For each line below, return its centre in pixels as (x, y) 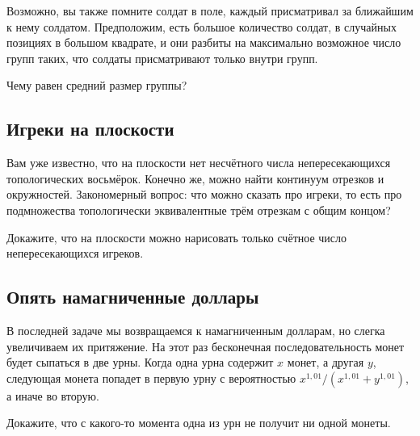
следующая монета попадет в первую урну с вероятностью (151, 377)
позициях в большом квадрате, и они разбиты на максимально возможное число (204, 42)
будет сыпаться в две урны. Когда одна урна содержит (140, 362)
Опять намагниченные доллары (133, 297)
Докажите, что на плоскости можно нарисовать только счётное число (177, 237)
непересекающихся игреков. (75, 253)
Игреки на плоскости (90, 129)
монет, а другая (325, 362)
